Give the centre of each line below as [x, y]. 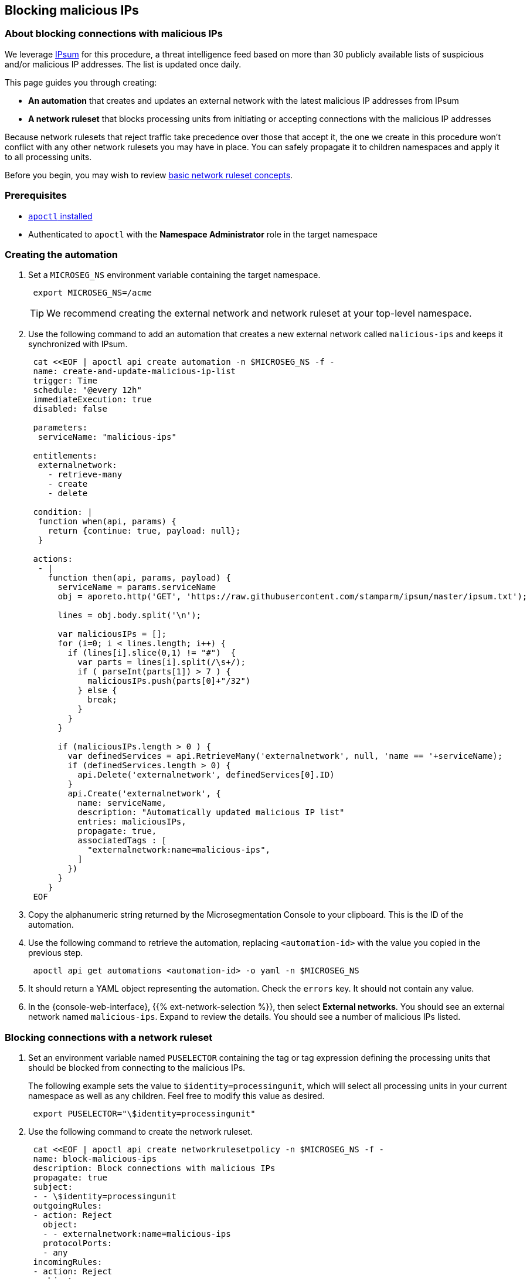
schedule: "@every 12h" [87, 390]
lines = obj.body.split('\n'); [130, 615]
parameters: [60, 428]
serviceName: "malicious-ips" [107, 437]
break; [102, 700]
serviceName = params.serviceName [137, 587]
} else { [97, 691]
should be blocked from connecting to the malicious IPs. [137, 1068]
